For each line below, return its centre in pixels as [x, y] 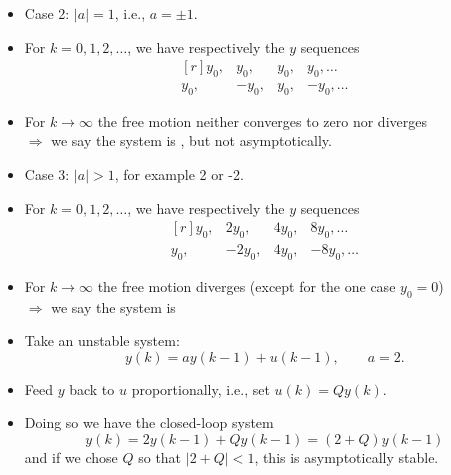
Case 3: [47, 174]
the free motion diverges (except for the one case [246, 285]
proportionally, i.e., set [200, 388]
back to [92, 388]
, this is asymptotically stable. [346, 457]
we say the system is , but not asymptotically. [191, 140]
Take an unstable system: [102, 340]
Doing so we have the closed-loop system [149, 422]
